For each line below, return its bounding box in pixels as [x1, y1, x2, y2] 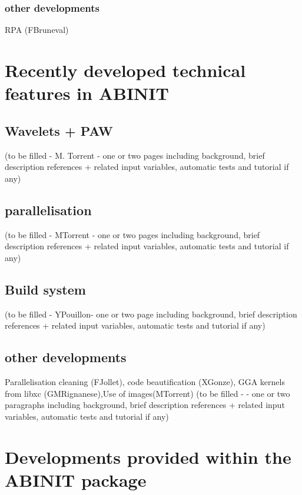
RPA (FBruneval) [5, 24, 69, 36]
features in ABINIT [5, 81, 169, 105]
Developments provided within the [5, 444, 291, 469]
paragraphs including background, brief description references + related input [5, 399, 285, 411]
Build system [5, 280, 86, 298]
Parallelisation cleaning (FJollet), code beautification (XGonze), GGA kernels [5, 375, 285, 387]
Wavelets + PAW [5, 121, 113, 139]
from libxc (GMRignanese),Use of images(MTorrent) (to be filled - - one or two [5, 387, 290, 399]
